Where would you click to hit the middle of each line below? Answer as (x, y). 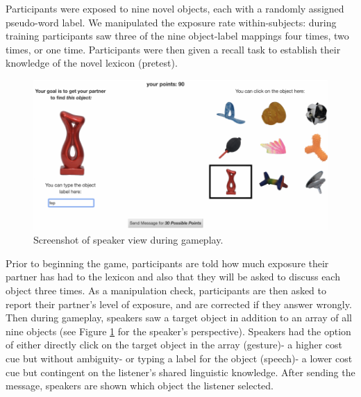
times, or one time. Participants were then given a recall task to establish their (173, 49)
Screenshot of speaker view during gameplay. (128, 240)
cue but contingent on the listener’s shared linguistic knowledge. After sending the (180, 372)
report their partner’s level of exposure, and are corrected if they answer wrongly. (179, 304)
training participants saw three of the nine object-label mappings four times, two (177, 36)
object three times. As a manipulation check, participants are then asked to (166, 290)
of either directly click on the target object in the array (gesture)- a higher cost (174, 345)
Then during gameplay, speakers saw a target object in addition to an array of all (179, 318)
